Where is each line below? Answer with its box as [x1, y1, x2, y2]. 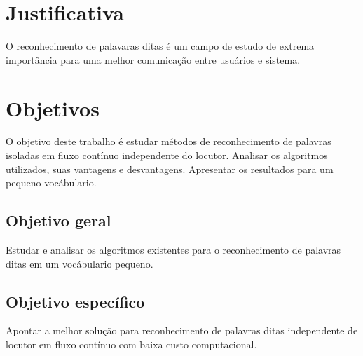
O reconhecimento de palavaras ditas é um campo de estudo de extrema [6, 39, 315, 53]
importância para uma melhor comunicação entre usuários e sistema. [6, 52, 301, 67]
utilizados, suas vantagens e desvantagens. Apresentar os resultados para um [6, 161, 334, 176]
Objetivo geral [6, 210, 111, 231]
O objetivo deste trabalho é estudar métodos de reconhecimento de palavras [6, 134, 331, 149]
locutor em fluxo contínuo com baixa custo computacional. [6, 337, 257, 351]
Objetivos [6, 93, 100, 122]
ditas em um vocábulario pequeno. [6, 256, 153, 271]
